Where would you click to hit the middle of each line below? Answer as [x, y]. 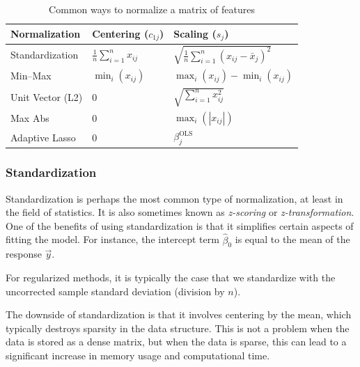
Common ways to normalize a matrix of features [152, 9]
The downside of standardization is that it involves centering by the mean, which [179, 314]
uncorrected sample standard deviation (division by [115, 291]
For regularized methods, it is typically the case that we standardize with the [171, 278]
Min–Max [31, 76]
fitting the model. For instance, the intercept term [112, 239]
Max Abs [30, 118]
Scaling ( [195, 33]
